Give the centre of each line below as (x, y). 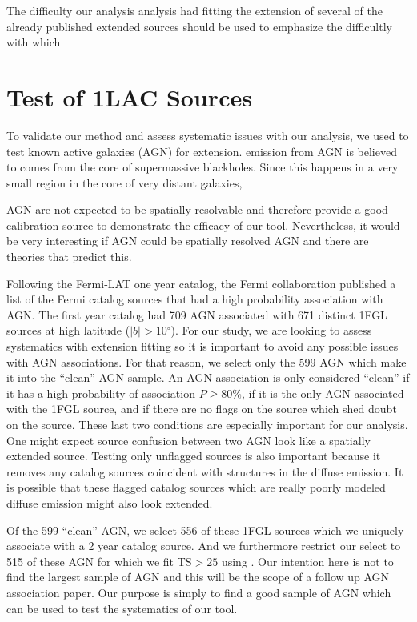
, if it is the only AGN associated (323, 393)
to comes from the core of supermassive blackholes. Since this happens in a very (202, 167)
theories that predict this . (69, 257)
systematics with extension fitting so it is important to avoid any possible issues (202, 346)
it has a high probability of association (101, 393)
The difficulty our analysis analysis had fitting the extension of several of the (194, 10)
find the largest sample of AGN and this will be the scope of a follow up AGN (198, 577)
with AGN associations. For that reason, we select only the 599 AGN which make (206, 361)
